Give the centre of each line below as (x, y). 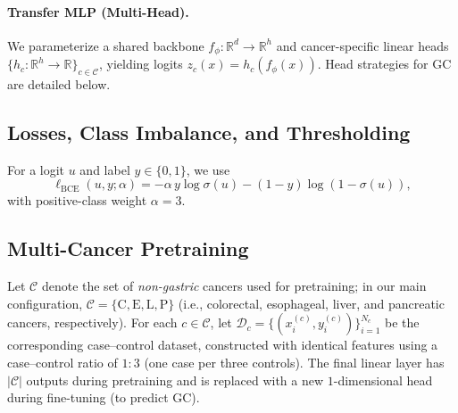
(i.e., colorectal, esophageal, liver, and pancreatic (311, 303)
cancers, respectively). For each (92, 322)
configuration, (45, 303)
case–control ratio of (62, 363)
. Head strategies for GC (384, 64)
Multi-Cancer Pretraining (128, 248)
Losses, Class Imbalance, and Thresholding (209, 132)
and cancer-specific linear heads (362, 45)
